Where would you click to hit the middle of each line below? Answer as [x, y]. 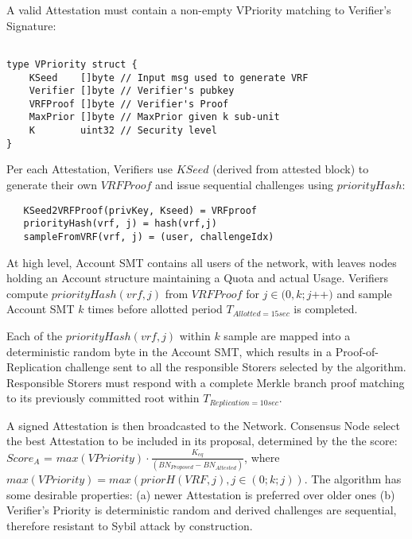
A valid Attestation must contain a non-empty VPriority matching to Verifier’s [199, 10]
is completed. [326, 309]
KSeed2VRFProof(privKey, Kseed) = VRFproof [140, 210]
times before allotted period [155, 309]
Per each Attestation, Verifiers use [89, 169]
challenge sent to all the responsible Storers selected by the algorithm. [236, 367]
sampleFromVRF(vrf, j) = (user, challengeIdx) [149, 237]
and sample [364, 293]
